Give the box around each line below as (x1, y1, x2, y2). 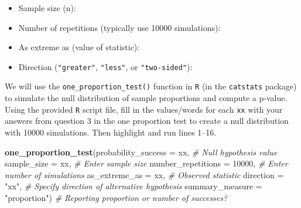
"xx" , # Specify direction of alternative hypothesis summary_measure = (5, 180, 262, 192)
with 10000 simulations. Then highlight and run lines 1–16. (5, 126, 217, 138)
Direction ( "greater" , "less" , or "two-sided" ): (18, 60, 193, 72)
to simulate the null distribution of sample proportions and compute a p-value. (5, 92, 288, 104)
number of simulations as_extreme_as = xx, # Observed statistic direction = (5, 168, 284, 181)
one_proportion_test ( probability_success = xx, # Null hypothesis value (5, 145, 278, 158)
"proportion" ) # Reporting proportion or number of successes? (5, 191, 228, 203)
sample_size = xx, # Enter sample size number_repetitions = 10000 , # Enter (5, 157, 288, 169)
